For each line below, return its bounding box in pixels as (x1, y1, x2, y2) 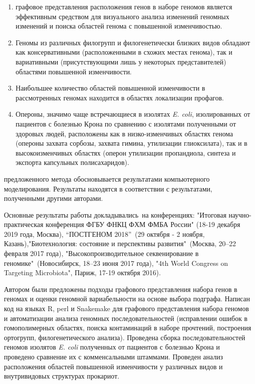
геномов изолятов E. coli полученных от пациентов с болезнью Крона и (4, 342, 220, 352)
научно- (228, 209, 252, 220)
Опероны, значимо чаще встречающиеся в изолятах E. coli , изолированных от (15, 109, 251, 119)
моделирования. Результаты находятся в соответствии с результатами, (4, 183, 213, 193)
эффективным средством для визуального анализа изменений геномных (15, 11, 229, 21)
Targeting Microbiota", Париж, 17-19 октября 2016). (4, 267, 161, 278)
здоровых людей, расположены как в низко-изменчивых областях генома (15, 128, 233, 138)
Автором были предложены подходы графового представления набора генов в (4, 284, 237, 294)
